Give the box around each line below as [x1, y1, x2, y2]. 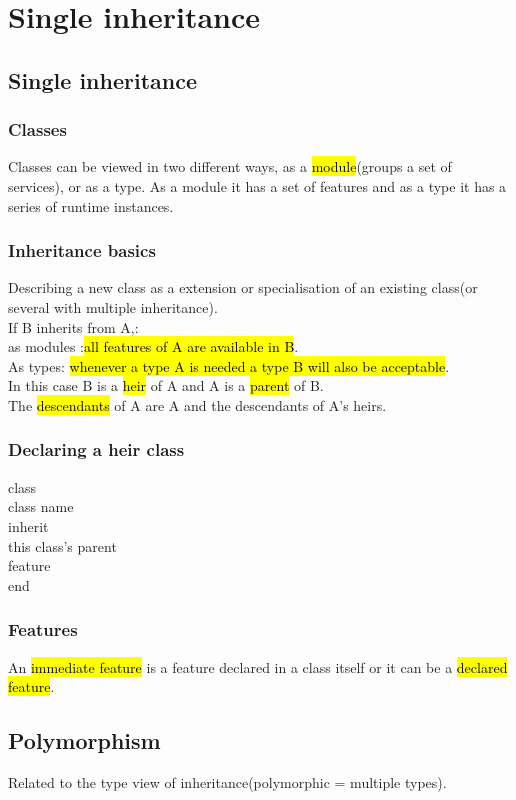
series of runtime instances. [8, 195, 174, 216]
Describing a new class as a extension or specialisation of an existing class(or [8, 277, 478, 298]
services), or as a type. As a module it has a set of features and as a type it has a [8, 175, 507, 196]
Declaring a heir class [8, 437, 185, 462]
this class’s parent [8, 535, 117, 556]
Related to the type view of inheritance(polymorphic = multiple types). [8, 771, 447, 792]
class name [8, 496, 74, 517]
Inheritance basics [8, 238, 156, 263]
